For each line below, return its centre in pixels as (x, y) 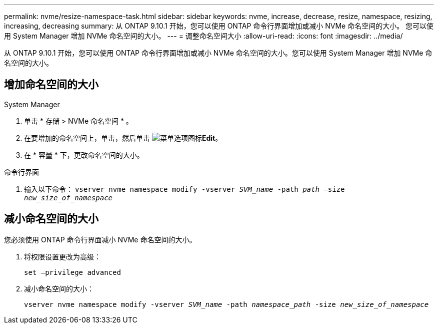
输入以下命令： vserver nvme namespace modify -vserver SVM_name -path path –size (184, 189)
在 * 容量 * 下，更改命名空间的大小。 (84, 155)
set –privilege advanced (72, 272)
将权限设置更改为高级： (62, 256)
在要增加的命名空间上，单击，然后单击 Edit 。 (123, 138)
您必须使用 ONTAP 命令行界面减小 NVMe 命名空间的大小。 (100, 239)
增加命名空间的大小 (51, 85)
